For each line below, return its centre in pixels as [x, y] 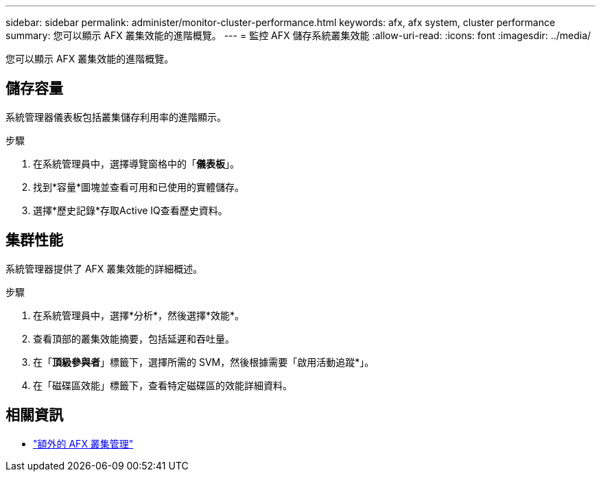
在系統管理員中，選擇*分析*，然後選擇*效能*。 [139, 315]
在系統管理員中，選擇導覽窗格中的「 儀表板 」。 [136, 163]
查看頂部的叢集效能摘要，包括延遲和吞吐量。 [134, 338]
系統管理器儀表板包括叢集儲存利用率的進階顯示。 [116, 117]
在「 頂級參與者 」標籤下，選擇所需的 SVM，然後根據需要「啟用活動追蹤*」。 [204, 362]
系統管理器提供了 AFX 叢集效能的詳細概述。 [104, 268]
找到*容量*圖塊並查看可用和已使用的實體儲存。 [139, 187]
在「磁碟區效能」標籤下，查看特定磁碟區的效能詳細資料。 [163, 385]
